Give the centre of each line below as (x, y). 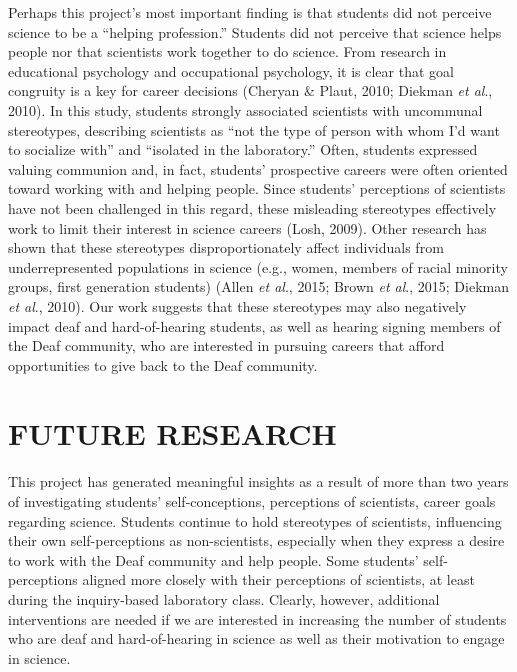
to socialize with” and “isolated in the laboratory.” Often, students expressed (243, 149)
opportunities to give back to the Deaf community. (163, 364)
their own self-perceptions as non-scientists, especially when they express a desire (256, 540)
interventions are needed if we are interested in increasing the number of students (257, 618)
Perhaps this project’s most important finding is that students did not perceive (250, 12)
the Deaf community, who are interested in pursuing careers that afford (226, 345)
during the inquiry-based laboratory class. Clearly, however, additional (224, 598)
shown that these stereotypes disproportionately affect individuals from (226, 247)
